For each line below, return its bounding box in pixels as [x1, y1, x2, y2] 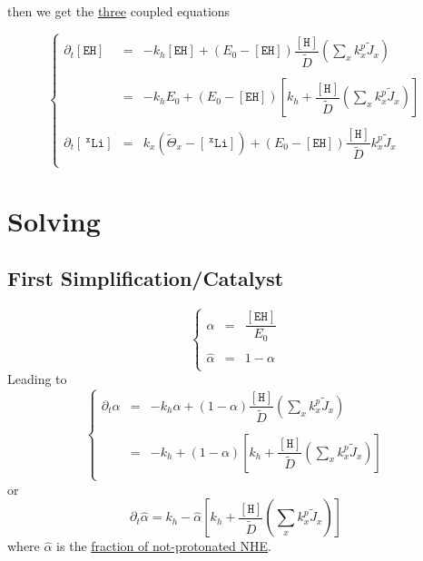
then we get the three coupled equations [7, 2, 231, 20]
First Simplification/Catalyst [7, 264, 284, 292]
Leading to [7, 369, 67, 389]
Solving [7, 202, 101, 239]
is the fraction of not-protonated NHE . [56, 536, 271, 556]
